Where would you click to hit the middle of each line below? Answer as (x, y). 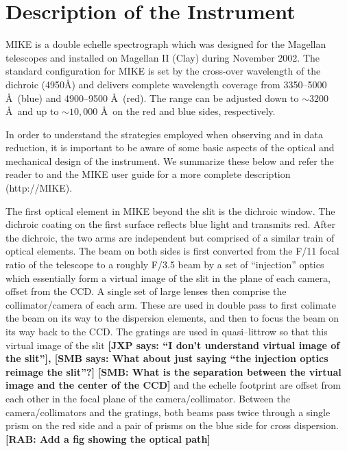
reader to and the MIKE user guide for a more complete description (148, 174)
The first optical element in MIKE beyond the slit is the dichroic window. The (170, 210)
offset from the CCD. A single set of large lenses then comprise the (146, 291)
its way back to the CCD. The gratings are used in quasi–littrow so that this (167, 331)
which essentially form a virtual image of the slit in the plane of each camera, (168, 278)
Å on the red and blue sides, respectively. (188, 111)
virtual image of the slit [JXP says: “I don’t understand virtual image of (173, 345)
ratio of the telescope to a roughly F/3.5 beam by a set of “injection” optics (165, 265)
